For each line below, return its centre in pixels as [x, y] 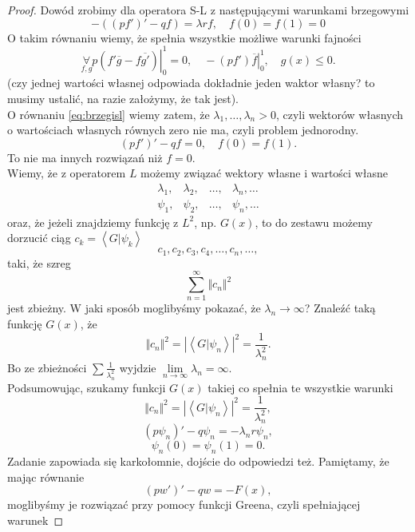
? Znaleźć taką [340, 308]
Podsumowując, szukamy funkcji [87, 387]
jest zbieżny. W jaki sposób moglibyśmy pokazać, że [134, 308]
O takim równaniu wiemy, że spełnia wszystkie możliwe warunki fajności [184, 37]
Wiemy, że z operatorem [67, 173]
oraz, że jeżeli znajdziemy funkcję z [93, 222]
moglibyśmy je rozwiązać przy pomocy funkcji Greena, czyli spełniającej [184, 504]
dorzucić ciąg [39, 238]
